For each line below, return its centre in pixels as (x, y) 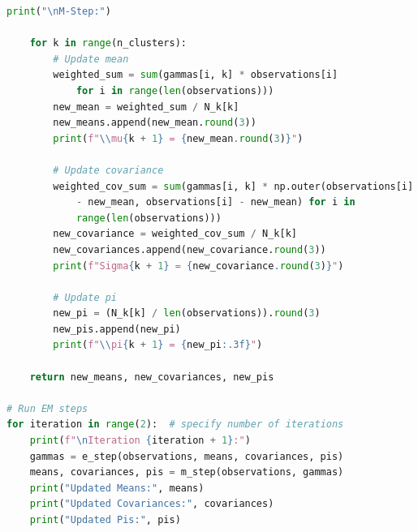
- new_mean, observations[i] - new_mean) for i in (215, 202)
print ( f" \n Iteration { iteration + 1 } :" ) (140, 441)
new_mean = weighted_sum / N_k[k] (146, 107)
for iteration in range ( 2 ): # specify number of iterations (175, 425)
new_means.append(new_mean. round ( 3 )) (155, 123)
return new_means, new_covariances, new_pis (152, 377)
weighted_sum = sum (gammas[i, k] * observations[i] (196, 75)
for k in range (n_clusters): (108, 43)
